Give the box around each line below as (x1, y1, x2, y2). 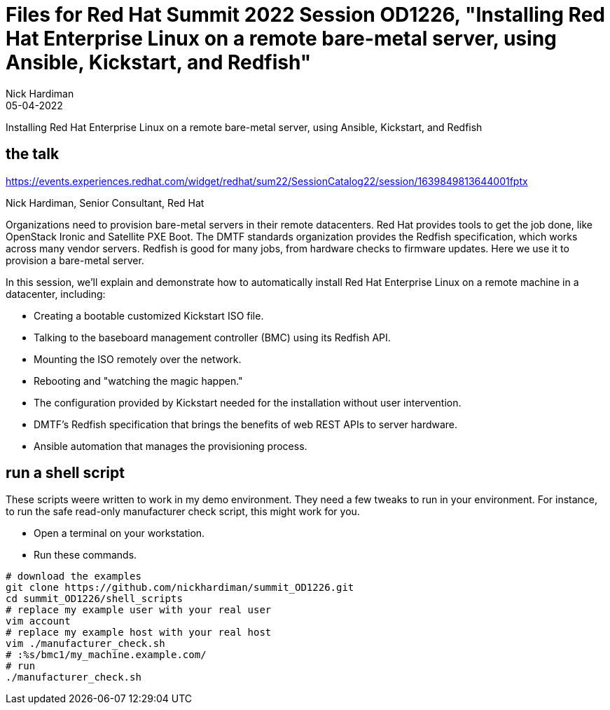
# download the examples (6, 571, 141, 582)
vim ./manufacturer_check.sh (6, 638, 165, 650)
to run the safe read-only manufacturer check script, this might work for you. (6, 505, 360, 518)
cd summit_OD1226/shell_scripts (6, 593, 183, 605)
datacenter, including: (6, 287, 106, 300)
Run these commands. (34, 549, 137, 561)
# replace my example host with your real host (6, 627, 272, 639)
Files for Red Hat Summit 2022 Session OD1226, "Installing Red (6, 3, 605, 27)
